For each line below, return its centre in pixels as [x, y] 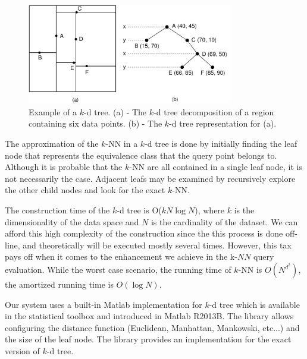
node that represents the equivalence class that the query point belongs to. [141, 155]
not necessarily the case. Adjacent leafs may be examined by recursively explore [150, 178]
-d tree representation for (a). [223, 123]
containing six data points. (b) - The [95, 123]
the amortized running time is [59, 284]
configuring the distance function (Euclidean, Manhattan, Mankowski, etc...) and [152, 327]
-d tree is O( [139, 210]
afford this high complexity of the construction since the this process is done [144, 233]
